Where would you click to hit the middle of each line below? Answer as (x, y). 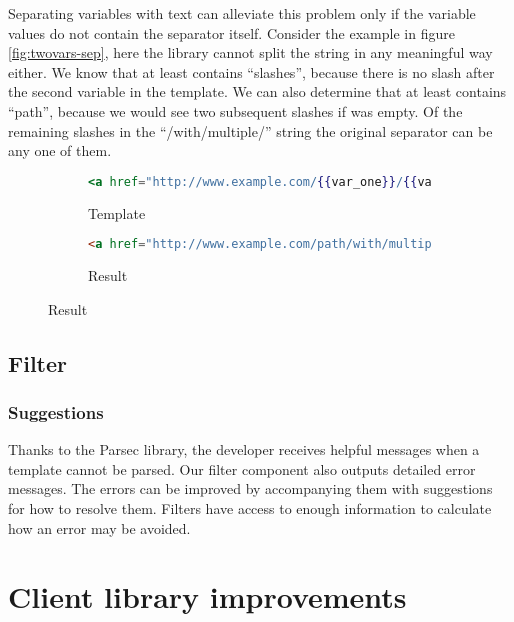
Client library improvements (207, 596)
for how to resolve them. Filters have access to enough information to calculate (250, 508)
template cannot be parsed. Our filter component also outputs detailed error (242, 468)
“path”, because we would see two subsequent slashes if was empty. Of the (235, 110)
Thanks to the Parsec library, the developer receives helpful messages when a (244, 449)
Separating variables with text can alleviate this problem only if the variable (242, 13)
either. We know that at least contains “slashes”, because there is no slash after (251, 71)
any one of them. (60, 150)
